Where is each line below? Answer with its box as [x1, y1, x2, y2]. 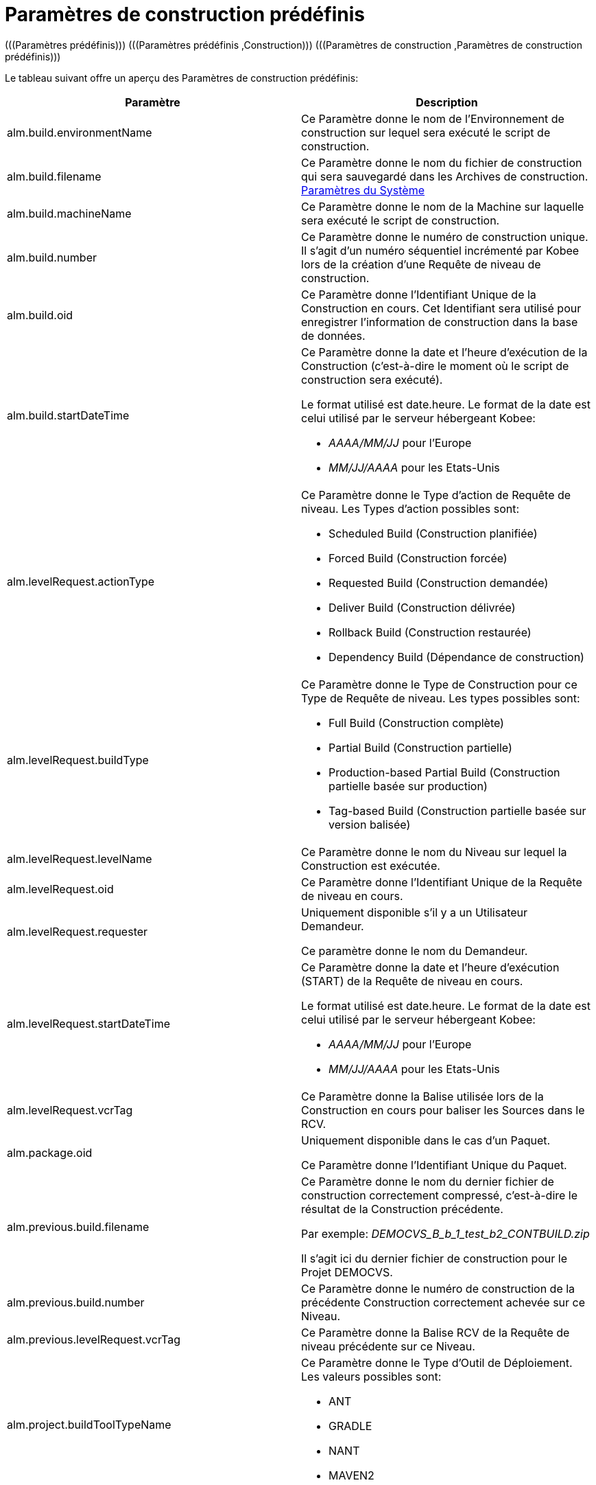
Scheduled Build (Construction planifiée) [329, 526, 538, 540]
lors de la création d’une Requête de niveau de [301, 257, 541, 271]
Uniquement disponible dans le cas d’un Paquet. [301, 1133, 551, 1147]
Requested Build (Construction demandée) [329, 575, 549, 590]
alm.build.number [7, 250, 97, 264]
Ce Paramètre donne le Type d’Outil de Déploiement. [301, 1355, 573, 1370]
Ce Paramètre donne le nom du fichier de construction [301, 155, 582, 170]
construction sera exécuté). [301, 372, 443, 387]
